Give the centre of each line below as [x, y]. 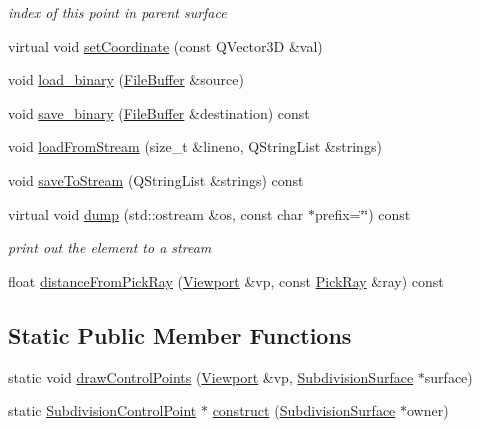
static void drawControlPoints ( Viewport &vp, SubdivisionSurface [211, 376]
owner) [427, 410]
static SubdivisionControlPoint [102, 410]
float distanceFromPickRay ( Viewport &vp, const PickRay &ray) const [226, 280]
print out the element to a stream [110, 247]
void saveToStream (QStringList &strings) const [156, 179]
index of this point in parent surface [117, 12]
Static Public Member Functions [180, 334]
